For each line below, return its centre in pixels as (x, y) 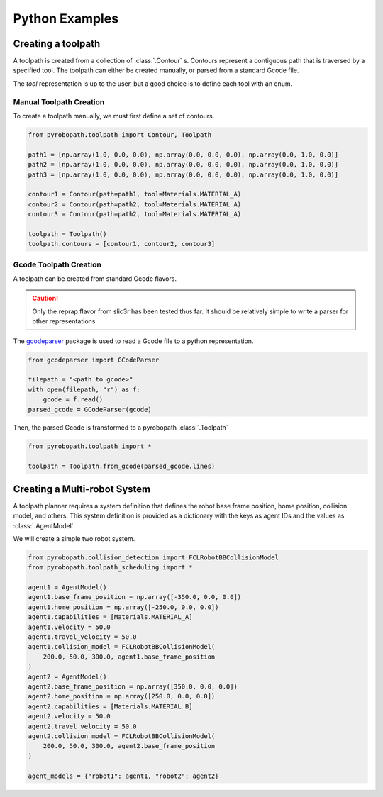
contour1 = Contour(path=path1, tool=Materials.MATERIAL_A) (135, 194)
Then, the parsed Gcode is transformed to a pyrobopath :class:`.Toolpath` (121, 428)
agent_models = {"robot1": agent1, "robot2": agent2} (123, 776)
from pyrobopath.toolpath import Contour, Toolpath (120, 134)
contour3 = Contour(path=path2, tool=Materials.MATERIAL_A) (135, 214)
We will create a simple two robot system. (74, 538)
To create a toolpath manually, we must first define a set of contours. (114, 116)
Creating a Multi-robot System (82, 489)
